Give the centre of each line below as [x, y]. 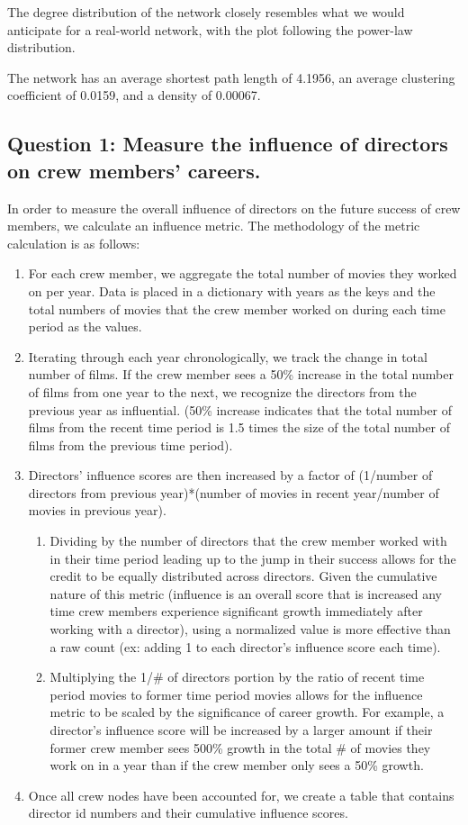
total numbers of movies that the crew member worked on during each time [237, 308]
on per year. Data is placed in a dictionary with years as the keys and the [232, 290]
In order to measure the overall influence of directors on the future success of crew [234, 208]
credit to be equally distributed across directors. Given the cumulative [243, 576]
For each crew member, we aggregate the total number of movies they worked [243, 273]
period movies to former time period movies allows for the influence [236, 694]
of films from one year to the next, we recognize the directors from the [222, 391]
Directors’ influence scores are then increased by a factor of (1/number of [230, 475]
